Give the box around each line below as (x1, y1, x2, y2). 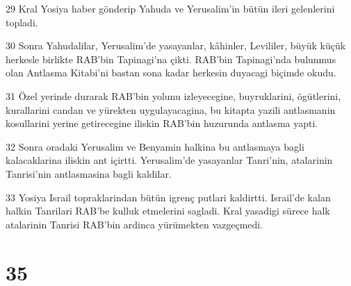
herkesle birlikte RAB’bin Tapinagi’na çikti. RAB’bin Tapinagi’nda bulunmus (6, 51, 336, 66)
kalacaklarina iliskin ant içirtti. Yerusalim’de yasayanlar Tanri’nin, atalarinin (6, 153, 333, 167)
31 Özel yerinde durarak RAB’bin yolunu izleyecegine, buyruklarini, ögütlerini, (6, 88, 341, 103)
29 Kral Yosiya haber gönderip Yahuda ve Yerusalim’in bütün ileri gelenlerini (6, 1, 335, 15)
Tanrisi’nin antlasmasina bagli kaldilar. (6, 166, 172, 180)
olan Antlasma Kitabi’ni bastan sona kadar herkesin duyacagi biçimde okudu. (6, 65, 336, 80)
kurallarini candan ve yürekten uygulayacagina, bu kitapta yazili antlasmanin (6, 102, 336, 117)
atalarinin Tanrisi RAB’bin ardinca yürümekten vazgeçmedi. (6, 217, 263, 231)
